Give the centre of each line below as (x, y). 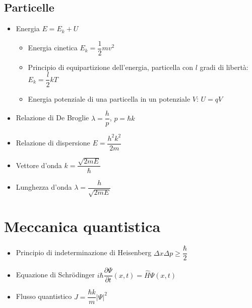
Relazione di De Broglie (52, 118)
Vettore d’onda (39, 165)
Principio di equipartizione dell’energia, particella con (111, 67)
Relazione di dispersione (53, 143)
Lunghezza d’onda (44, 187)
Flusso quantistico (44, 296)
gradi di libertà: (224, 67)
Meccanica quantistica (82, 226)
